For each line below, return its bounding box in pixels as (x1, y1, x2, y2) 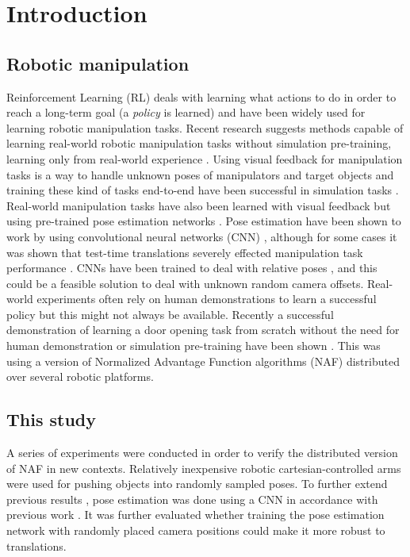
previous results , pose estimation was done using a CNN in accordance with (6, 490, 378, 507)
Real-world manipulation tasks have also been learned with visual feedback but (6, 197, 391, 213)
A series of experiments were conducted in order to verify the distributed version (6, 444, 398, 461)
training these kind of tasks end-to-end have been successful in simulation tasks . (6, 182, 399, 198)
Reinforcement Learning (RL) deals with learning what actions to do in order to (6, 88, 397, 105)
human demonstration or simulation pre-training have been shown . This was (6, 337, 381, 354)
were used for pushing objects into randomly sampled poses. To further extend (6, 475, 388, 492)
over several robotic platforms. (6, 368, 154, 385)
